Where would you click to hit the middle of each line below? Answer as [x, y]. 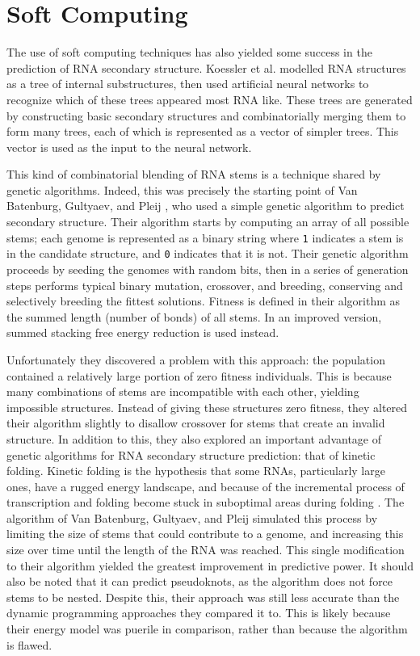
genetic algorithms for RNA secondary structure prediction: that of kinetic [191, 454]
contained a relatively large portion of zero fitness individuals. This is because [199, 375]
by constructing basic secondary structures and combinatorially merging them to [206, 115]
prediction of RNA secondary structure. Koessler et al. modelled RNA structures [206, 67]
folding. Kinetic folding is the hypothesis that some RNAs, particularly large [196, 471]
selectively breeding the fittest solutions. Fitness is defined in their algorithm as [204, 301]
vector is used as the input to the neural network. [129, 147]
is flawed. [29, 644]
